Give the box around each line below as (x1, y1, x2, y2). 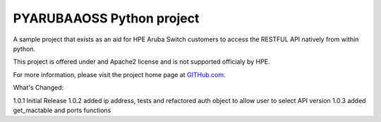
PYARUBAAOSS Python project (13, 11, 200, 26)
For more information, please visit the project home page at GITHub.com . (13, 70, 226, 79)
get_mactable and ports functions (13, 106, 111, 114)
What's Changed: (13, 83, 64, 92)
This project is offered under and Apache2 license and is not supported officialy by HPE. (13, 57, 270, 66)
